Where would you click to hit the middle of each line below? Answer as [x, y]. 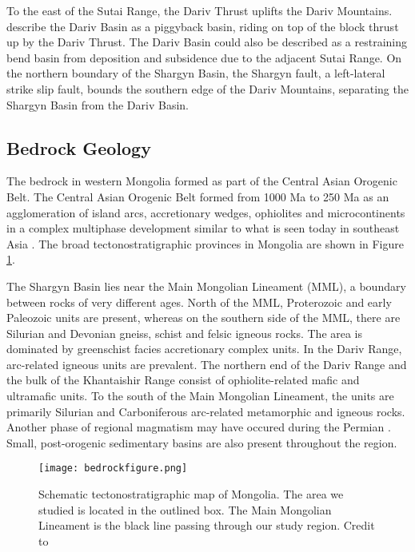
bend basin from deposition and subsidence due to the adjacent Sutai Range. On [204, 57]
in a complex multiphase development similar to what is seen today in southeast [203, 228]
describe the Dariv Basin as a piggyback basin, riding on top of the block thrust [203, 26]
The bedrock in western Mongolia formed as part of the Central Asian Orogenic [202, 181]
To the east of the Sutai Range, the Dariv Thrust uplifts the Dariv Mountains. [200, 10]
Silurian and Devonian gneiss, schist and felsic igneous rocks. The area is [185, 333]
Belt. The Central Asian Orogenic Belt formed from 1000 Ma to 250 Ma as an [198, 196]
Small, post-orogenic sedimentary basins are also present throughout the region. [202, 442]
